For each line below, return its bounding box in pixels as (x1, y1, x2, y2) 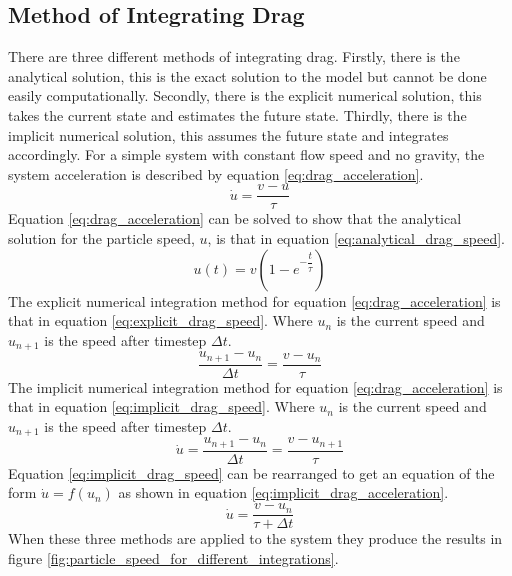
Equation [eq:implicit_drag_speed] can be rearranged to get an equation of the (8, 462, 495, 483)
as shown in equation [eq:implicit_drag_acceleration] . (118, 482, 449, 503)
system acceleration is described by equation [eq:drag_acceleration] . (8, 163, 424, 184)
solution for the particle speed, (8, 228, 195, 249)
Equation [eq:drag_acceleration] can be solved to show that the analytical (8, 208, 462, 229)
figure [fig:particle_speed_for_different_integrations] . (8, 547, 339, 568)
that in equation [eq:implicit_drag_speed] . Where (8, 396, 315, 417)
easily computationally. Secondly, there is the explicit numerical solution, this (8, 85, 482, 106)
